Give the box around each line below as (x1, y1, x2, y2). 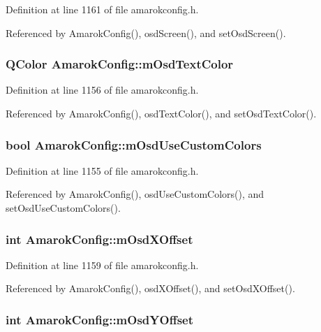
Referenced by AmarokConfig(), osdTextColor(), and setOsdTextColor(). (6, 106, 317, 120)
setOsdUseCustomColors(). (6, 201, 121, 215)
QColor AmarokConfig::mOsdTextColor (6, 55, 234, 73)
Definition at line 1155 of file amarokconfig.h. (6, 163, 199, 178)
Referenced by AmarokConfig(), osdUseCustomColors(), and (6, 187, 264, 201)
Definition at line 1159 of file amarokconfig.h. (6, 257, 199, 272)
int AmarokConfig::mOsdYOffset (6, 310, 193, 328)
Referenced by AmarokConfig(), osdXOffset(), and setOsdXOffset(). (6, 281, 295, 296)
